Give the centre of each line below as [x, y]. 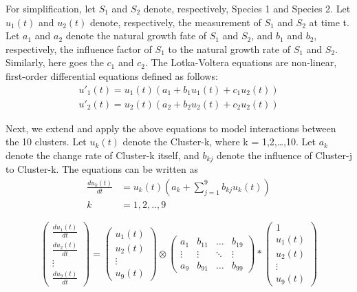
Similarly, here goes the [55, 62]
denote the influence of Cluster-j [284, 155]
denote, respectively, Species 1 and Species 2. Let [247, 8]
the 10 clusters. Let [46, 142]
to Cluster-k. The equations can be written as [102, 169]
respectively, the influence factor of [79, 49]
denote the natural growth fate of [136, 35]
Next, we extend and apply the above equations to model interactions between [171, 128]
